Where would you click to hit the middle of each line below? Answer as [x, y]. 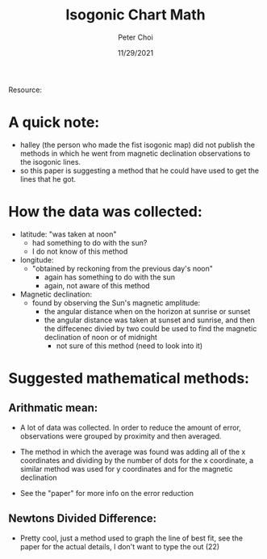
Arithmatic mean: [53, 408]
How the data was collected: [106, 212]
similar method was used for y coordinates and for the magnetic [126, 469]
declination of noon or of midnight [100, 337]
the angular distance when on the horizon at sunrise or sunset [147, 311]
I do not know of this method [80, 251]
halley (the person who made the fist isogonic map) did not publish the [138, 145]
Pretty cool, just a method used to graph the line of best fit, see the [131, 538]
